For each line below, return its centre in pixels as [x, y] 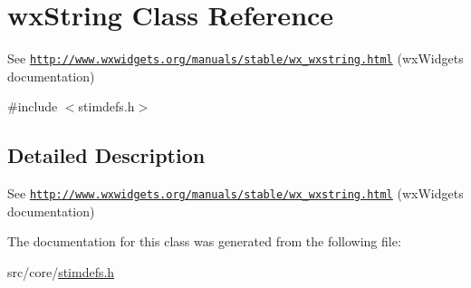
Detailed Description [106, 155]
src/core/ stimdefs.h [61, 272]
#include [33, 106]
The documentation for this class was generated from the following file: [204, 241]
